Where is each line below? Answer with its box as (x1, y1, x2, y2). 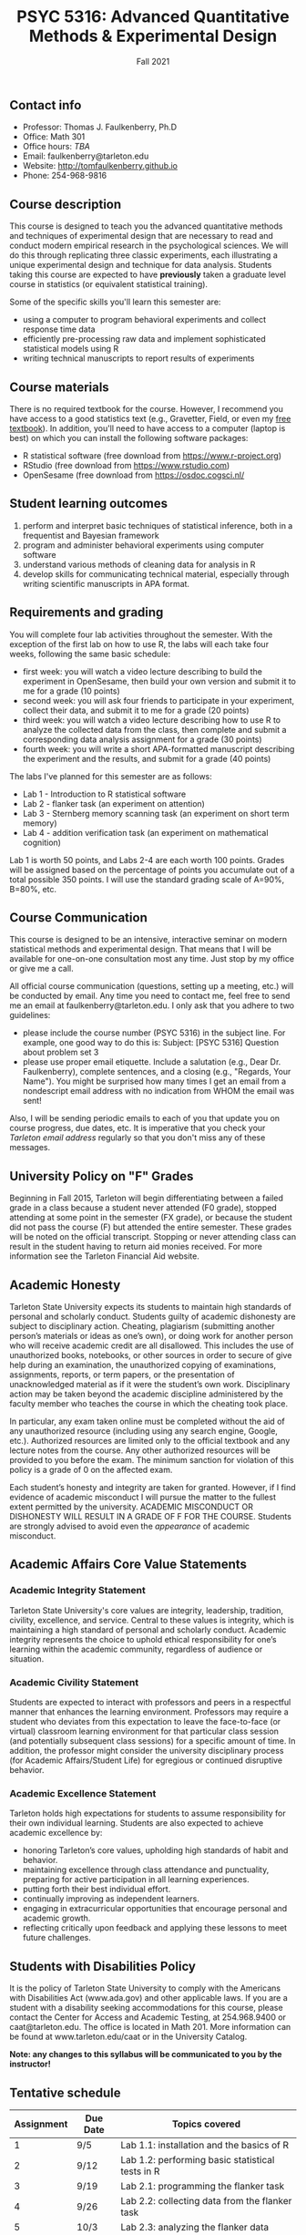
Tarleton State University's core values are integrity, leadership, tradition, (9, 1604, 284, 1615)
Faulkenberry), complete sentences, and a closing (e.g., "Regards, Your (22, 1066, 291, 1077)
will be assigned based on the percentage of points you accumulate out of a (9, 864, 295, 875)
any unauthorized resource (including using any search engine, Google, (9, 1426, 278, 1437)
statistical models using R (22, 344, 119, 355)
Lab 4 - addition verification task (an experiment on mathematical (22, 827, 269, 838)
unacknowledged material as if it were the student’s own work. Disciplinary (9, 1379, 291, 1390)
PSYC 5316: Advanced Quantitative (16, 6, 290, 27)
